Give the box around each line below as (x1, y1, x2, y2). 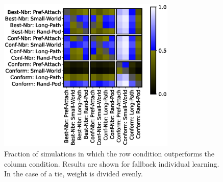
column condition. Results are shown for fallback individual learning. (4, 158, 219, 169)
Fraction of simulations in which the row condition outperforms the (4, 148, 215, 159)
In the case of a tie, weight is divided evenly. (4, 168, 143, 179)
